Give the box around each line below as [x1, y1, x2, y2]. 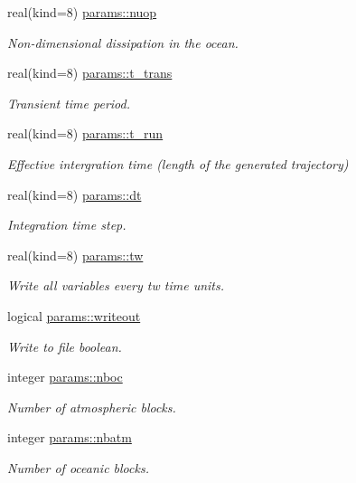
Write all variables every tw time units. [7, 276, 224, 295]
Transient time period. [7, 93, 130, 112]
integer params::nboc [7, 367, 123, 386]
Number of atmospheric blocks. [7, 397, 176, 416]
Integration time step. [7, 215, 126, 234]
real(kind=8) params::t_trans [7, 63, 173, 82]
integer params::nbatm [7, 428, 132, 447]
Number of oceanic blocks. [7, 458, 149, 477]
